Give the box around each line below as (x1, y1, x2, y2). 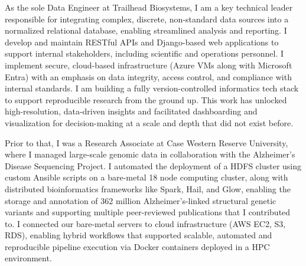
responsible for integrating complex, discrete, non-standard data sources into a (5, 12, 289, 25)
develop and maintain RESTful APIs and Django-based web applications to (5, 35, 279, 48)
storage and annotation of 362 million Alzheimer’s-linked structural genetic (5, 194, 276, 206)
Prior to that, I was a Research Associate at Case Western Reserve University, (5, 136, 288, 149)
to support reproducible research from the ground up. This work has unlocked (5, 93, 287, 106)
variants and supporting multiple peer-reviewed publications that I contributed (5, 206, 291, 218)
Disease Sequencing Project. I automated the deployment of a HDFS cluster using (5, 159, 302, 172)
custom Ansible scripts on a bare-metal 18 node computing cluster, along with (5, 171, 288, 183)
